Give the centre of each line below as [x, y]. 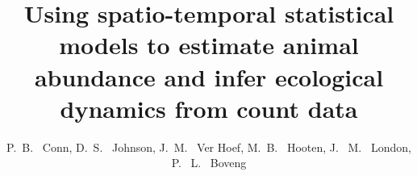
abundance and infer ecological [209, 76]
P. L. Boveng [209, 163]
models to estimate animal [209, 45]
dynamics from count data [209, 108]
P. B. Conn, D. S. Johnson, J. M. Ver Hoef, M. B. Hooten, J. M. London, [209, 147]
